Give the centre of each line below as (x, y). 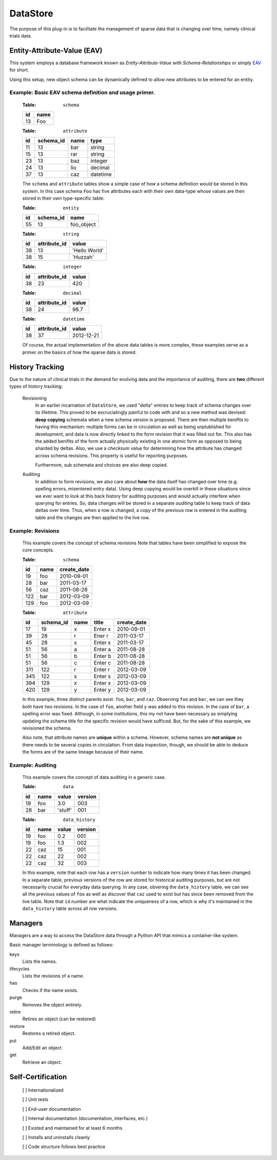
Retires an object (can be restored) (59, 1019)
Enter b (102, 656)
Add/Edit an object (42, 1048)
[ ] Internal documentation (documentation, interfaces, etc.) (85, 1118)
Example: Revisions (34, 530)
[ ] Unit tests (35, 1099)
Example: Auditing (33, 765)
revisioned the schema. (47, 728)
